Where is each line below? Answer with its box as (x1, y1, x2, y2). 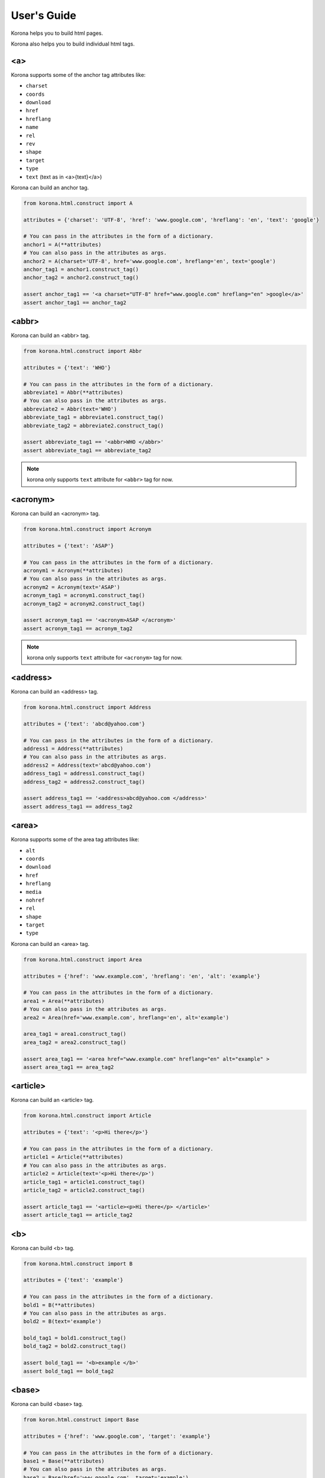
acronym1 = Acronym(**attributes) (23, 567, 123, 573)
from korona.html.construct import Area (23, 956, 142, 963)
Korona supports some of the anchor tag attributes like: (11, 71, 146, 78)
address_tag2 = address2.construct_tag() (23, 778, 145, 785)
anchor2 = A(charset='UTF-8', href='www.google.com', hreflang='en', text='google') (23, 258, 276, 264)
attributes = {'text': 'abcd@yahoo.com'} (23, 720, 145, 727)
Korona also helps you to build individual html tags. (11, 40, 135, 47)
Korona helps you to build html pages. (11, 30, 103, 37)
